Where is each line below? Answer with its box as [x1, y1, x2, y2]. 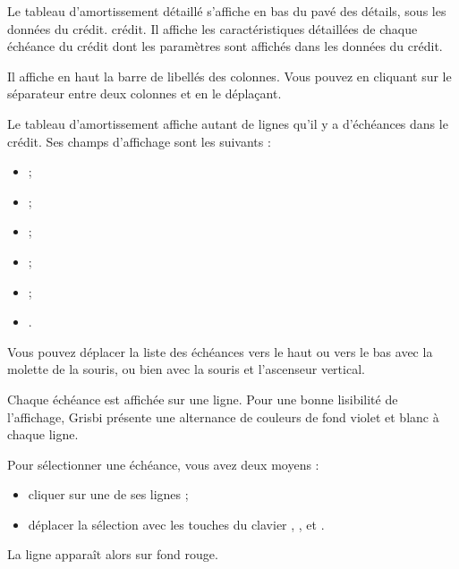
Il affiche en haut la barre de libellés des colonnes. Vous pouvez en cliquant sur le [7, 66, 452, 85]
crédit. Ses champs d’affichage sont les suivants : [7, 132, 271, 150]
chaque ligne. [7, 425, 79, 444]
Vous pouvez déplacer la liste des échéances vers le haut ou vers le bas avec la [7, 342, 433, 361]
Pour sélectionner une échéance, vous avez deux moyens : [7, 454, 319, 473]
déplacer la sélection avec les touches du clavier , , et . [28, 514, 325, 533]
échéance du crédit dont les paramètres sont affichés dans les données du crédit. [7, 37, 443, 55]
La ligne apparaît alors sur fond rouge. [7, 545, 218, 564]
